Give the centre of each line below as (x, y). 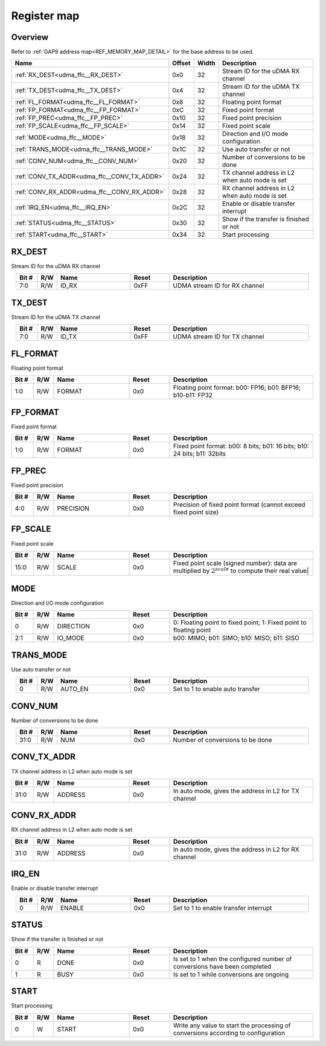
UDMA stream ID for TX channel (219, 337)
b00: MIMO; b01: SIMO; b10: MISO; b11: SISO (236, 638)
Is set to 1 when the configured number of (232, 959)
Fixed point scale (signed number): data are (235, 563)
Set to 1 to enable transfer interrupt (222, 908)
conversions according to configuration (229, 1033)
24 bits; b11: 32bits (200, 454)
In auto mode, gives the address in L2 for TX (236, 790)
